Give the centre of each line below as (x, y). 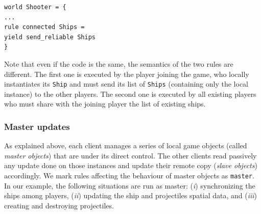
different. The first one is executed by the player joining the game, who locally (127, 74)
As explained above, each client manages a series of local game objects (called (126, 145)
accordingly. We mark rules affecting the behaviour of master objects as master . (129, 175)
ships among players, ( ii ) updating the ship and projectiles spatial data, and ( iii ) (131, 195)
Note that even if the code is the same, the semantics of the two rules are (119, 63)
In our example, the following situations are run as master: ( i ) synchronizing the (130, 185)
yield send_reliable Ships (50, 37)
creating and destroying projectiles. (59, 205)
